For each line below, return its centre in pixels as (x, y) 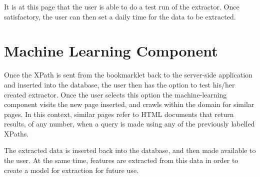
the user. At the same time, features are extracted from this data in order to (121, 160)
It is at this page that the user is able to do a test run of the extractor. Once (122, 6)
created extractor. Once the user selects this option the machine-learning (115, 94)
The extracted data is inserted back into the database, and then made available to (130, 150)
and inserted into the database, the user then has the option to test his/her (119, 84)
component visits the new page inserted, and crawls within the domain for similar (129, 104)
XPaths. (16, 133)
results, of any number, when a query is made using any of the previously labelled (129, 124)
